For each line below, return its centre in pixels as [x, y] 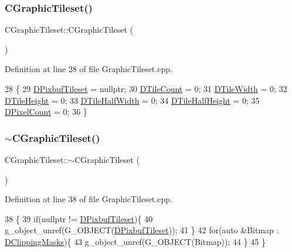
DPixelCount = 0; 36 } [46, 112]
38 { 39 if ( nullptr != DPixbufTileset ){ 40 [79, 218]
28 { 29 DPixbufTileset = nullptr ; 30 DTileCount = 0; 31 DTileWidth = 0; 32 [146, 88]
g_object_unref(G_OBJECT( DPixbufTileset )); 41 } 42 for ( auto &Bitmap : [142, 230]
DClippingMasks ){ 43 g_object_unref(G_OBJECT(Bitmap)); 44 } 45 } [135, 241]
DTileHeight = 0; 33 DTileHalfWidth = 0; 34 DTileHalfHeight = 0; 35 [132, 100]
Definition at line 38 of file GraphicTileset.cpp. [89, 199]
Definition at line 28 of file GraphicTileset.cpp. [89, 69]
